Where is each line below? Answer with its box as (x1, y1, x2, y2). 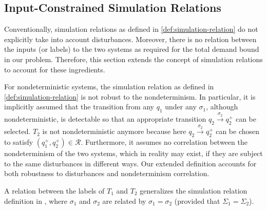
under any (165, 101, 197, 112)
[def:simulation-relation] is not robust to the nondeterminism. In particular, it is (4, 91, 256, 102)
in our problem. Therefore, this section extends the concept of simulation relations (4, 53, 263, 64)
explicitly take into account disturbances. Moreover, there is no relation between (4, 33, 257, 44)
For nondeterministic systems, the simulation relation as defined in (4, 81, 214, 92)
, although (206, 101, 238, 112)
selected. (4, 126, 31, 137)
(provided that (174, 195, 220, 206)
